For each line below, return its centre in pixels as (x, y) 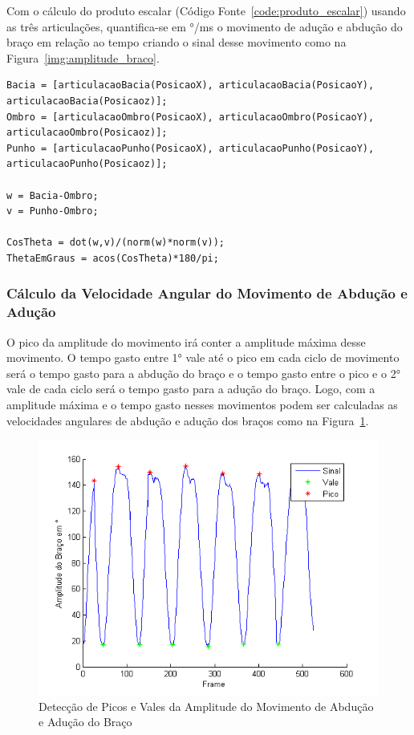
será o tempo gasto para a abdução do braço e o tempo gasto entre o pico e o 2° (203, 373)
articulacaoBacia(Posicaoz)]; (87, 101)
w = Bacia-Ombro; (53, 195)
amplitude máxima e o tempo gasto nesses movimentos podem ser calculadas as (202, 405)
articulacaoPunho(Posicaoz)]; (87, 164)
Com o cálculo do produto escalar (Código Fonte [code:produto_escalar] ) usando (206, 10)
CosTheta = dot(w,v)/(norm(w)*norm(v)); (116, 243)
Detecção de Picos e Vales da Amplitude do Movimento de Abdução (206, 706)
